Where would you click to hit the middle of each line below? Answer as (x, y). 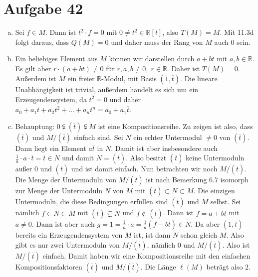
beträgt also (225, 266)
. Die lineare (199, 78)
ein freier (81, 78)
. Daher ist (183, 68)
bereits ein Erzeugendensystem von (69, 234)
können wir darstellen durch (152, 59)
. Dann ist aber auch (63, 223)
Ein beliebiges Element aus (56, 59)
